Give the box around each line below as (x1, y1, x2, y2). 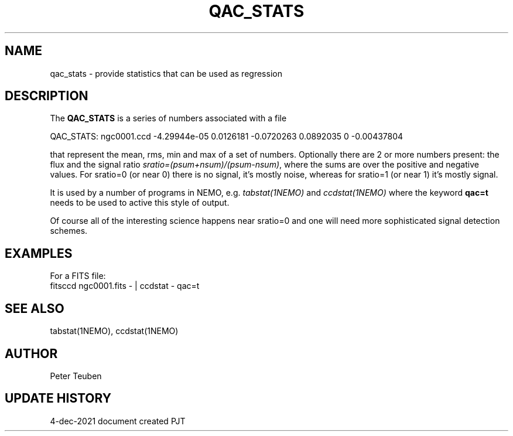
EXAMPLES (5, 246, 73, 261)
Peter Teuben (50, 370, 102, 381)
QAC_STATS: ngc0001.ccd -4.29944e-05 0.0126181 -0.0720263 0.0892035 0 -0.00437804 (50, 131, 403, 142)
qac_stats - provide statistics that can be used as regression (50, 68, 282, 79)
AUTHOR (5, 346, 58, 361)
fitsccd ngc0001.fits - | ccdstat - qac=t (50, 281, 200, 291)
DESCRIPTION (5, 88, 88, 104)
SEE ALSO (5, 301, 64, 316)
